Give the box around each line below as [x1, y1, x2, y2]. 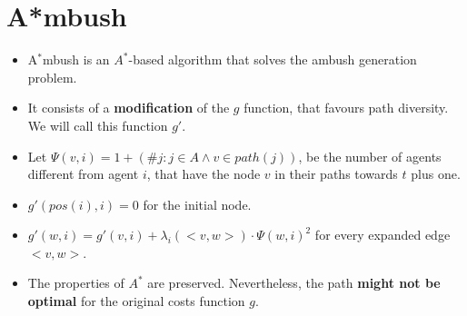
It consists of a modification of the [27, 98, 230, 117]
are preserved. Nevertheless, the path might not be [147, 273, 441, 292]
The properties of [27, 273, 124, 292]
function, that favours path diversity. [243, 98, 449, 117]
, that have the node [146, 164, 261, 183]
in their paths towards [274, 164, 398, 183]
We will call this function [27, 115, 168, 134]
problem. [27, 67, 77, 86]
